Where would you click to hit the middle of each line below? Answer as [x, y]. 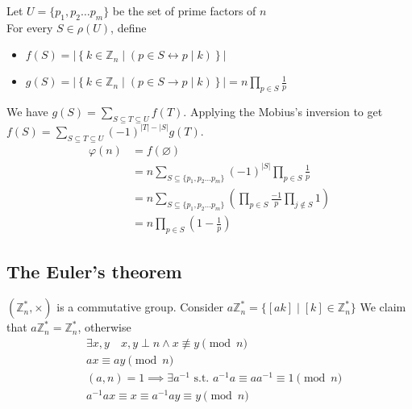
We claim [383, 307]
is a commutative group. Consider [140, 307]
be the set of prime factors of [184, 10]
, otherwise [104, 327]
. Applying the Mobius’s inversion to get [283, 112]
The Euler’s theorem [94, 271]
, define [129, 27]
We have [27, 112]
